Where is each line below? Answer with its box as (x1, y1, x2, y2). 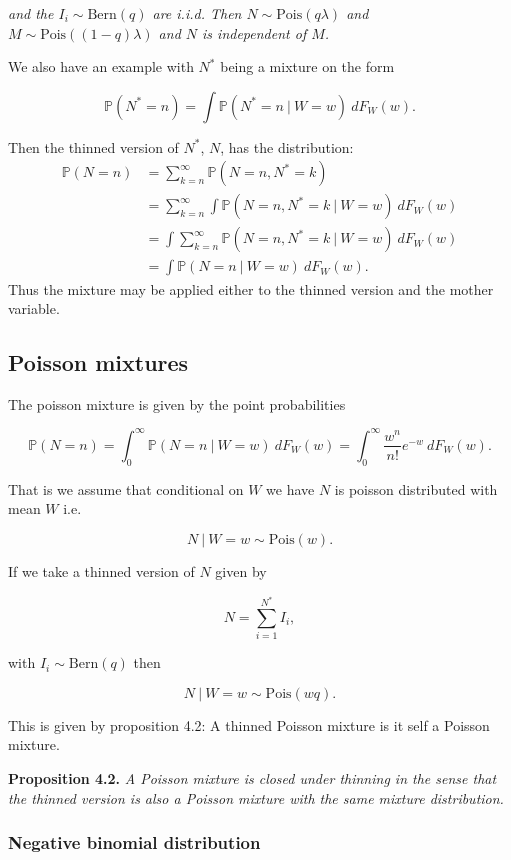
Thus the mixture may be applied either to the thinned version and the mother (8, 278, 494, 299)
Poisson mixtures (8, 347, 189, 378)
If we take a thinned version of (8, 560, 195, 581)
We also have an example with (8, 56, 194, 77)
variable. (8, 298, 60, 319)
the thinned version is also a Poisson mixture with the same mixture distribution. (8, 787, 504, 808)
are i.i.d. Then (152, 3, 242, 23)
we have (266, 478, 315, 499)
